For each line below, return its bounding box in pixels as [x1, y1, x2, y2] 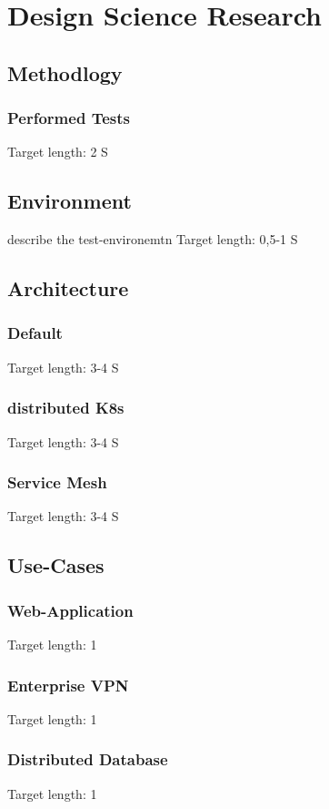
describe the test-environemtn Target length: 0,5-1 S [7, 230, 298, 249]
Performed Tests [7, 107, 130, 129]
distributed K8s [7, 396, 125, 419]
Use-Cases [7, 551, 105, 579]
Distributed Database [7, 748, 168, 771]
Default [7, 322, 63, 344]
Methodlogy [7, 58, 123, 87]
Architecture [7, 274, 129, 302]
